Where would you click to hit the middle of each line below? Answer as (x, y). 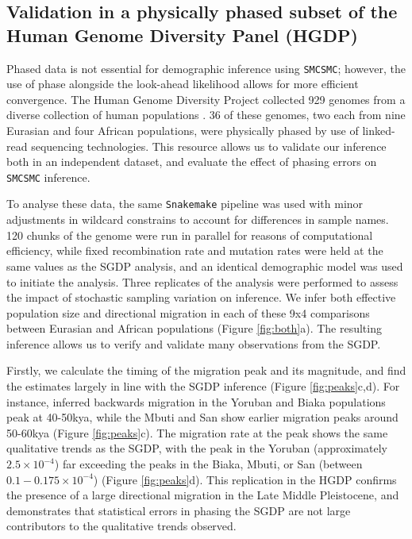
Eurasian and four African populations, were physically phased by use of (183, 131)
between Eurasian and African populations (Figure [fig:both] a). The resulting (194, 328)
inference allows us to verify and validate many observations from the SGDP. (194, 343)
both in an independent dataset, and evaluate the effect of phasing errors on (192, 162)
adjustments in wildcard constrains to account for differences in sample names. (198, 219)
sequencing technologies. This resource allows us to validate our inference (209, 146)
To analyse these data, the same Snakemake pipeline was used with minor (185, 204)
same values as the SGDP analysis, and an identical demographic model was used (205, 266)
